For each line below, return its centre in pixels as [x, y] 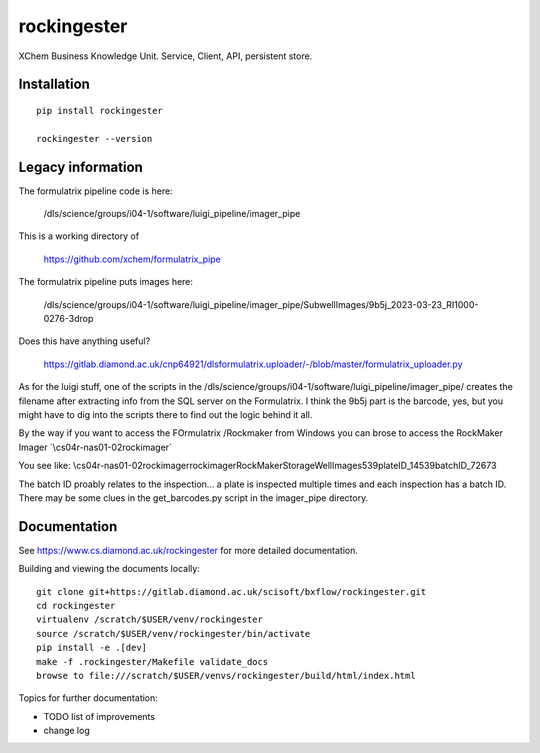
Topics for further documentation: [88, 698]
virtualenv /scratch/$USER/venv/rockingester [150, 619]
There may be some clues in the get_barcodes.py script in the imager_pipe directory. [193, 497]
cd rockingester [76, 605]
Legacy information [81, 166]
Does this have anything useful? [84, 341]
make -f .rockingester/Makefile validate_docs [152, 661]
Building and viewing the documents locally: [109, 569]
